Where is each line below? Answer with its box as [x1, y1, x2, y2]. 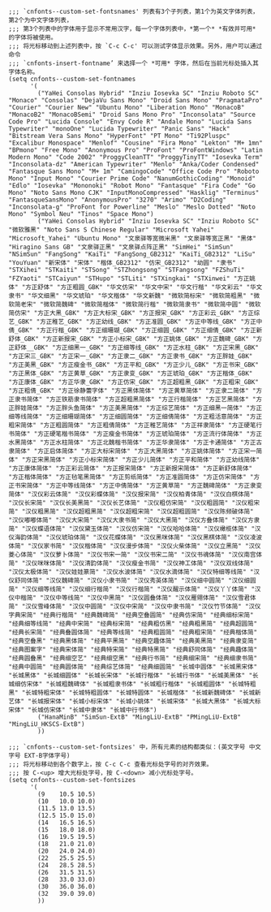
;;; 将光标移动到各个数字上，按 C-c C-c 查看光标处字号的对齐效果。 [8, 760, 213, 768]
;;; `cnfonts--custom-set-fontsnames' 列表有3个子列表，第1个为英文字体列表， [8, 7, 260, 15]
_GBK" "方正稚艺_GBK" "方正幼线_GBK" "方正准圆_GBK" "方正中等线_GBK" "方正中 [14, 318, 263, 326]
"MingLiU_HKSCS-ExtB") [8, 720, 85, 728]
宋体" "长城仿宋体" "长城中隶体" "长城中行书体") [8, 706, 157, 714]
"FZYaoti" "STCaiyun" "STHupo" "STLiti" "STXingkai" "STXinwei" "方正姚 [8, 274, 256, 283]
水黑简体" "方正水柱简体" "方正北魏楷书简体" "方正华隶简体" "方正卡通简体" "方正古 [8, 439, 262, 447]
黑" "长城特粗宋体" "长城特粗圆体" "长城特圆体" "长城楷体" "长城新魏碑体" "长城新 [8, 689, 261, 697]
